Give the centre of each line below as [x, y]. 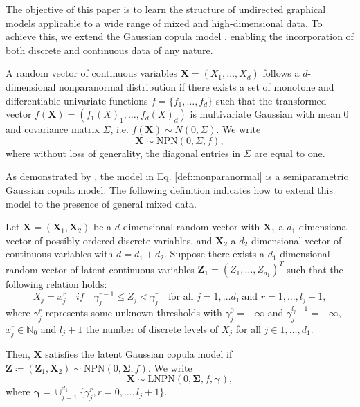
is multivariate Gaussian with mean [265, 114]
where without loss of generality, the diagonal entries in [123, 153]
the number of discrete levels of [152, 328]
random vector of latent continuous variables [100, 269]
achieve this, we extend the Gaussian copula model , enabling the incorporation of [180, 36]
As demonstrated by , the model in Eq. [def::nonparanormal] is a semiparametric [177, 176]
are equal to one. [290, 153]
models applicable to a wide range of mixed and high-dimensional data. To [164, 22]
